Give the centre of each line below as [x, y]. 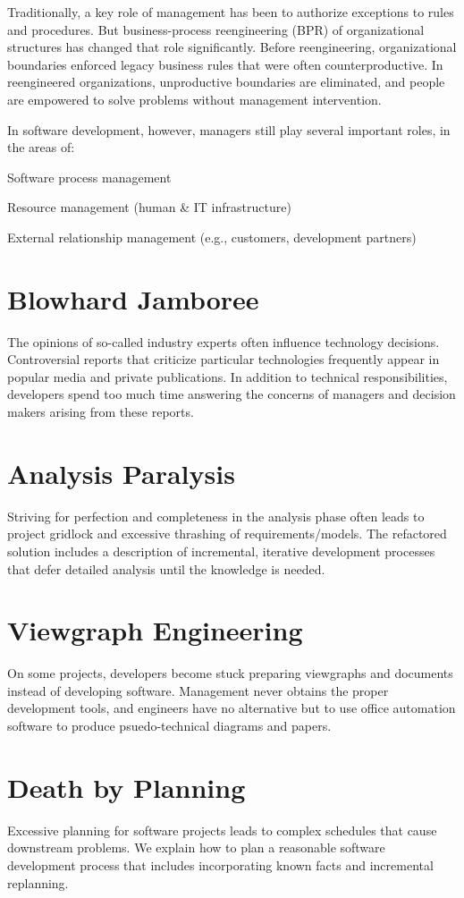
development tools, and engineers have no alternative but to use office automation [232, 708]
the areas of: [41, 147]
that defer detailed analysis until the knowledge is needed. [166, 568]
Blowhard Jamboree [133, 298]
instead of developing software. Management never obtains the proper [198, 690]
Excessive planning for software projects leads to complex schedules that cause [222, 830]
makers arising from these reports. [101, 412]
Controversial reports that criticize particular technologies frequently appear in [224, 359]
